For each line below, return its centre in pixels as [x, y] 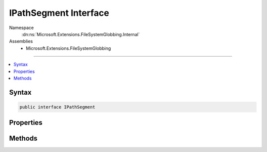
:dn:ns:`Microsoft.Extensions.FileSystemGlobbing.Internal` [81, 34]
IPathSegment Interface [59, 13]
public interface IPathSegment [58, 107]
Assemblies [21, 41]
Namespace [22, 28]
